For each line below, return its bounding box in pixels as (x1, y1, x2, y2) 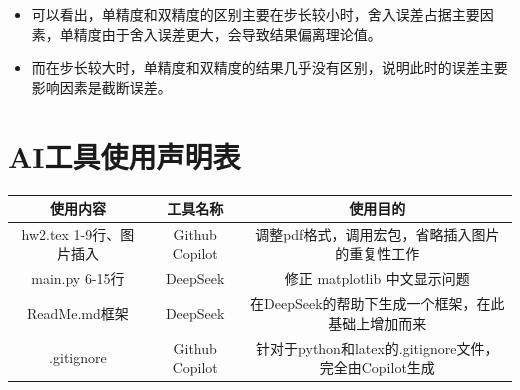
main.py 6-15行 (31, 268, 125, 289)
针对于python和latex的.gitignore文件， (256, 337, 499, 358)
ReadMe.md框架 (27, 302, 129, 323)
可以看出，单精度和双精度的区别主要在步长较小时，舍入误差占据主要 (31, 4, 480, 24)
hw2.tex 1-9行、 (21, 223, 121, 244)
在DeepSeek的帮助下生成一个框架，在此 (250, 293, 505, 314)
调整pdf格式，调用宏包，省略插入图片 (255, 223, 500, 244)
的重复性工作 (335, 243, 420, 264)
